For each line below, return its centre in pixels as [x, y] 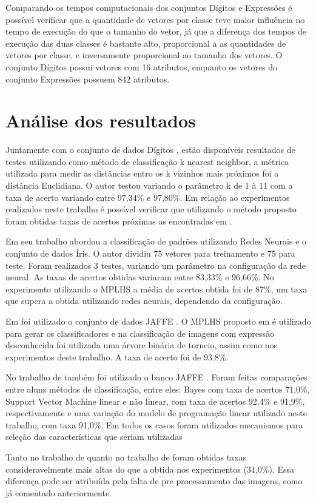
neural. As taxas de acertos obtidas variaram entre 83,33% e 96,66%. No [140, 277]
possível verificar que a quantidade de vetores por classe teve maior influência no [155, 19]
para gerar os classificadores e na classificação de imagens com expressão [140, 333]
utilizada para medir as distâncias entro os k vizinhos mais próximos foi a [142, 173]
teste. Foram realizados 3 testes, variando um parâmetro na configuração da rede [156, 265]
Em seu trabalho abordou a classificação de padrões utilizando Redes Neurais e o [156, 241]
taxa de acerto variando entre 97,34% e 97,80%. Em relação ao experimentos [148, 197]
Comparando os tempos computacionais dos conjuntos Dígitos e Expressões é [149, 7]
